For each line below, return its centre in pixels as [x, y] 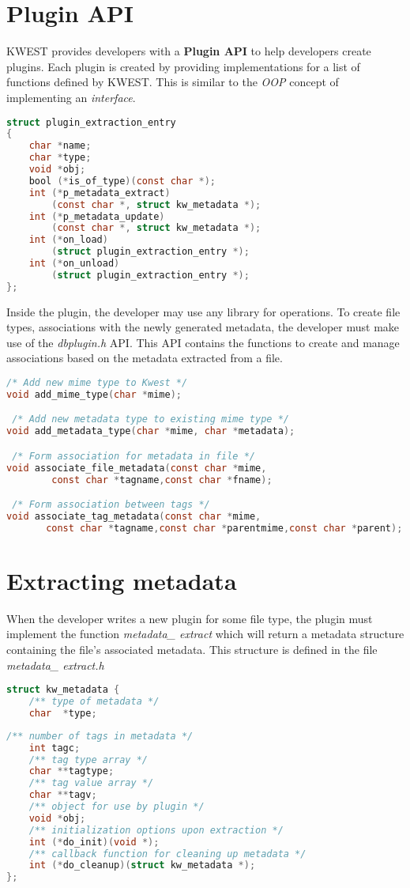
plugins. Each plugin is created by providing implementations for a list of [183, 66]
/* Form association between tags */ [111, 505]
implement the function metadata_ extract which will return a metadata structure [205, 634]
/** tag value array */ [91, 783]
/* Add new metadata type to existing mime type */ [150, 419]
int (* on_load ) [68, 240]
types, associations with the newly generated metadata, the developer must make [203, 327]
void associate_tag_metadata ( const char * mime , [134, 516]
